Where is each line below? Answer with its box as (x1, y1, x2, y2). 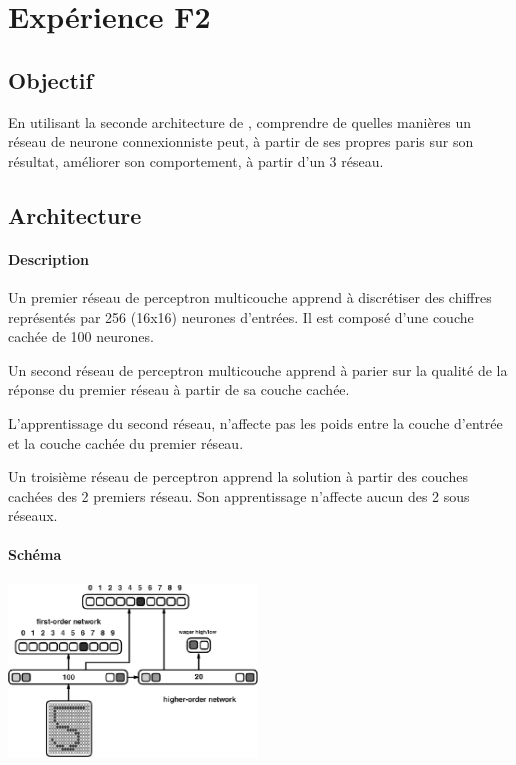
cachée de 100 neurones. (8, 326, 154, 347)
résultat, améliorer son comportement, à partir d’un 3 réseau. (8, 150, 384, 171)
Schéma (8, 544, 62, 565)
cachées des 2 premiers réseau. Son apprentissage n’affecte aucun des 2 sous (8, 485, 470, 506)
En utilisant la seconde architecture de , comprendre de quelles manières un (8, 111, 472, 132)
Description (8, 248, 90, 269)
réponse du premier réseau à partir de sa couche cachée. (8, 379, 350, 400)
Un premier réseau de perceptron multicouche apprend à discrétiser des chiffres (8, 286, 492, 307)
